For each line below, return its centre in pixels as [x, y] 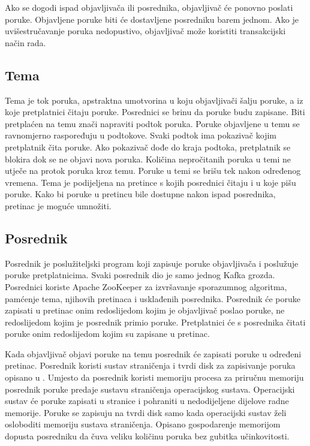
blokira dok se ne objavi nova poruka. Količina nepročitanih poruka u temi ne [148, 159]
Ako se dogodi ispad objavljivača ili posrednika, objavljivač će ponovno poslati [149, 7]
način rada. [25, 42]
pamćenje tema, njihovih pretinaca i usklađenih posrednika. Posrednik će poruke [153, 298]
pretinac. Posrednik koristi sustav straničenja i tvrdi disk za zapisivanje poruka [150, 365]
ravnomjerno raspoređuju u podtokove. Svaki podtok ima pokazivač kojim [141, 135]
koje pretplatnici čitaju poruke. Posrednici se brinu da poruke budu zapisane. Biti [155, 112]
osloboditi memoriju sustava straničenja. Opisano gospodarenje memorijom [143, 424]
